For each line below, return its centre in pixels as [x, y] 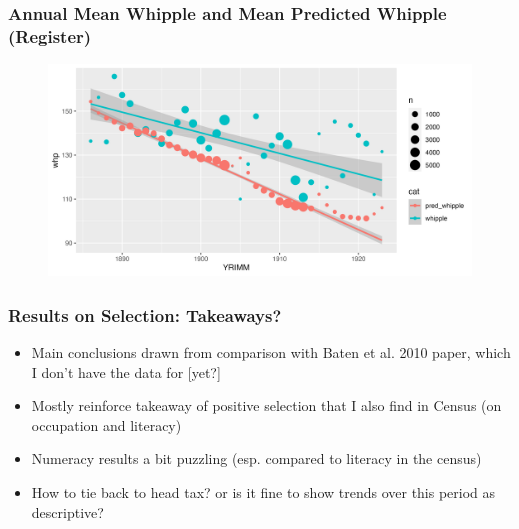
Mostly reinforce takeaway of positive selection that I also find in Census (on [266, 405]
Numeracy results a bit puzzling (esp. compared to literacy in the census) [256, 458]
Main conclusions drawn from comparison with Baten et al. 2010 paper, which [271, 351]
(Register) [50, 35]
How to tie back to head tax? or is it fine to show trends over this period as [263, 491]
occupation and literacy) [106, 424]
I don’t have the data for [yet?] [126, 371]
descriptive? [67, 511]
